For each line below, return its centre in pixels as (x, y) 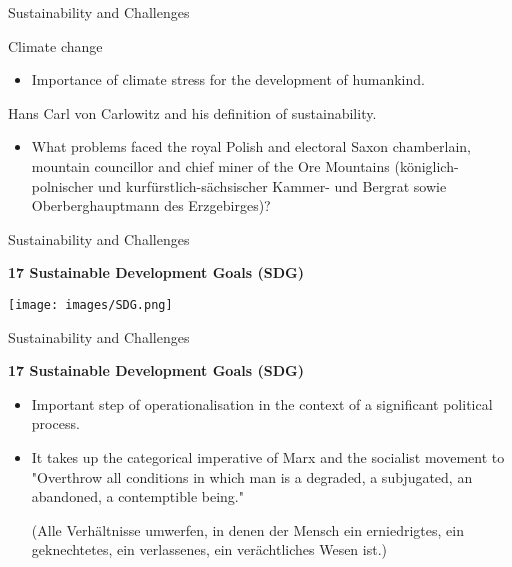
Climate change (55, 45)
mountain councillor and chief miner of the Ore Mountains (210, 165)
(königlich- (426, 165)
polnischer (62, 185)
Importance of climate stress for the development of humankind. (228, 79)
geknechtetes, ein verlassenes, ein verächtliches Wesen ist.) (209, 549)
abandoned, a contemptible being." (137, 496)
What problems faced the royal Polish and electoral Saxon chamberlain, (251, 146)
